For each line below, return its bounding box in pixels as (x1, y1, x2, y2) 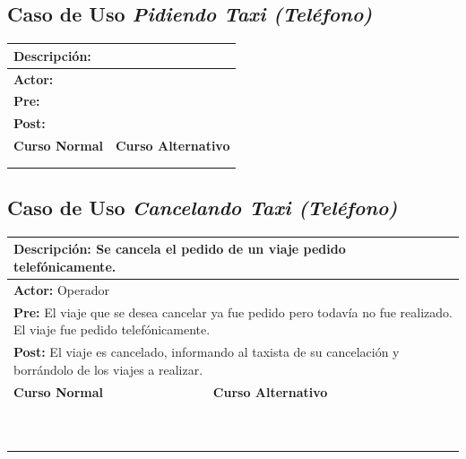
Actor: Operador (13, 280, 110, 299)
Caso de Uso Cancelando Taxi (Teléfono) (7, 194, 398, 221)
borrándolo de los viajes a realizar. (13, 359, 203, 378)
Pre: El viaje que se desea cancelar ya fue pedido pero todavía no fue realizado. (13, 302, 453, 321)
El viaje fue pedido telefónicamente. (13, 320, 211, 339)
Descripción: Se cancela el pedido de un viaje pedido (13, 239, 346, 258)
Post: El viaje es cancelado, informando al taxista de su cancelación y (13, 342, 400, 361)
